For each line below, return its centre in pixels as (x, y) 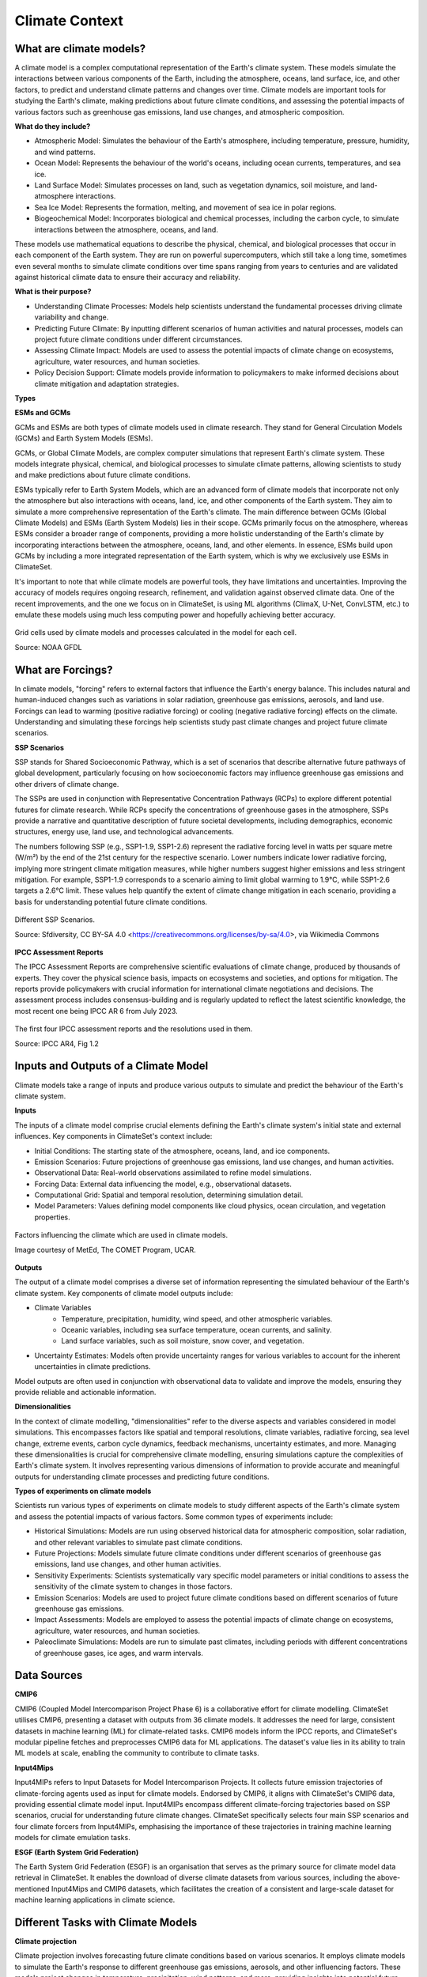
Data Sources (49, 1675)
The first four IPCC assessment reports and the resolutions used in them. (134, 1029)
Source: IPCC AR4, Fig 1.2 (57, 1043)
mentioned (32, 1888)
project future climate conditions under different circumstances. (138, 339)
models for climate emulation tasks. (72, 1838)
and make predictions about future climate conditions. (103, 475)
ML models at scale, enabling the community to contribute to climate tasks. (137, 1753)
